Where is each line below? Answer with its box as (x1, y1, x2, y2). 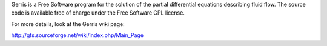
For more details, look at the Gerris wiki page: (11, 20, 125, 27)
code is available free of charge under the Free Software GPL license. (11, 9, 185, 16)
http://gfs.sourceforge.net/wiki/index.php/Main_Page (11, 31, 144, 39)
